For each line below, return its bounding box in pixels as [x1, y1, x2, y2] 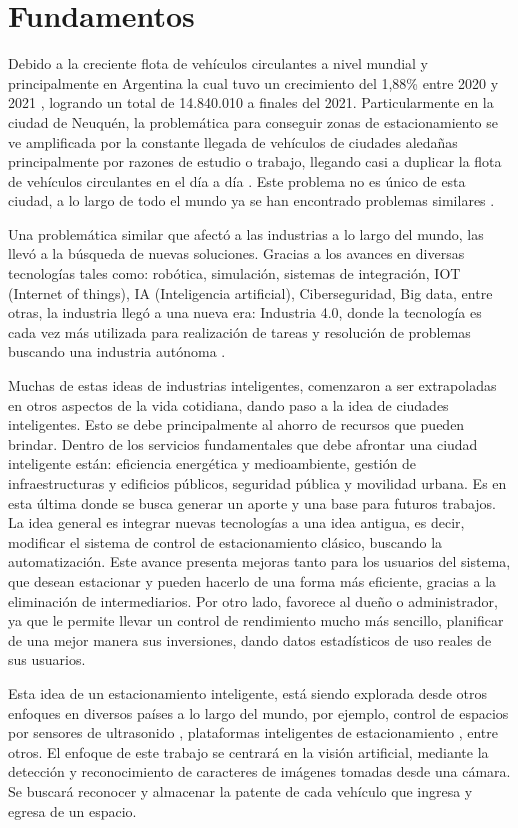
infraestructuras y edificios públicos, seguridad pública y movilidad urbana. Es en [8, 473, 507, 493]
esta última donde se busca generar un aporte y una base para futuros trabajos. [8, 492, 496, 513]
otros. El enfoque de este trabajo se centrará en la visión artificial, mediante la [8, 741, 489, 762]
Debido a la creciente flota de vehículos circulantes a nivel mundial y [8, 53, 429, 74]
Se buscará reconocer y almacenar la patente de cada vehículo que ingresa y [8, 780, 473, 801]
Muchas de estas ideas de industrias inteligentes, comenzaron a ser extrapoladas [8, 375, 497, 396]
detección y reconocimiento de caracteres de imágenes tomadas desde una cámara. [8, 761, 511, 782]
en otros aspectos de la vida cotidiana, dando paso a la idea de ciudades [8, 394, 449, 415]
